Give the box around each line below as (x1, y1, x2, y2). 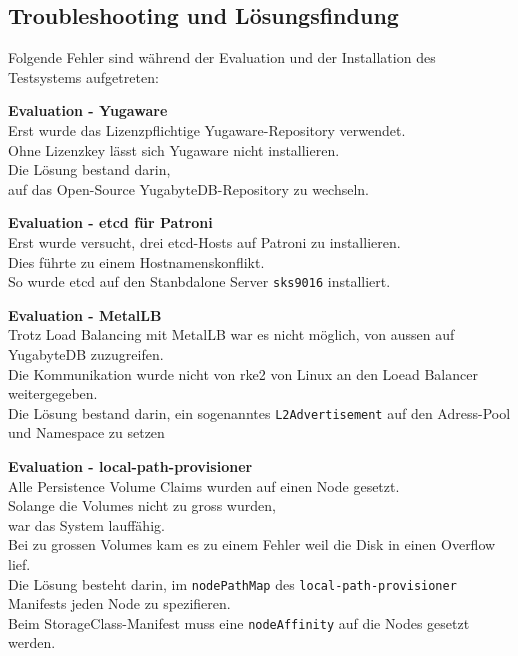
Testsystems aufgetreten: (8, 66, 159, 87)
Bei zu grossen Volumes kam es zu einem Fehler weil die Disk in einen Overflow (8, 534, 496, 555)
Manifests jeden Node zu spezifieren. (8, 593, 231, 614)
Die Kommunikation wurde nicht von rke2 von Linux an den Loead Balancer (8, 363, 478, 384)
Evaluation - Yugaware (8, 100, 168, 121)
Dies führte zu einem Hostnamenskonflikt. (8, 251, 265, 272)
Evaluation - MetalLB (8, 304, 162, 325)
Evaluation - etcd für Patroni (8, 212, 213, 233)
